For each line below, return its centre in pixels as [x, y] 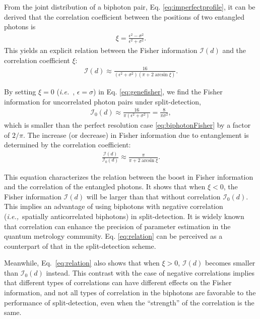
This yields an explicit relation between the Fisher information [101, 50]
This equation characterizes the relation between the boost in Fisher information [129, 176]
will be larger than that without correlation [153, 196]
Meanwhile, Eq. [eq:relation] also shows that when [82, 263]
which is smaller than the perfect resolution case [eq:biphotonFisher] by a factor [127, 125]
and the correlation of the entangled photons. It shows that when [105, 187]
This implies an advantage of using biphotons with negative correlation [114, 206]
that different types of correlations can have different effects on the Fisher [118, 282]
